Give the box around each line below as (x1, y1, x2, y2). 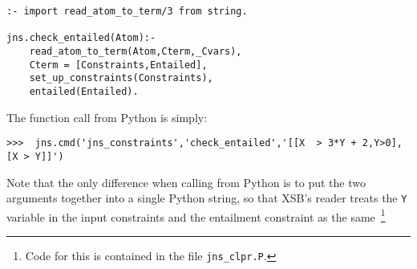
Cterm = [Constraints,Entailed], (29, 59, 208, 71)
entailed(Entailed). (29, 85, 139, 97)
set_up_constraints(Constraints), (29, 72, 213, 84)
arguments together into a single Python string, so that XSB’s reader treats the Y (6, 190, 407, 206)
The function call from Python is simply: (6, 108, 208, 125)
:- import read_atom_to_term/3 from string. (6, 6, 248, 17)
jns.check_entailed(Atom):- (6, 32, 156, 44)
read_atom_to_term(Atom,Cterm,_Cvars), (29, 45, 242, 57)
